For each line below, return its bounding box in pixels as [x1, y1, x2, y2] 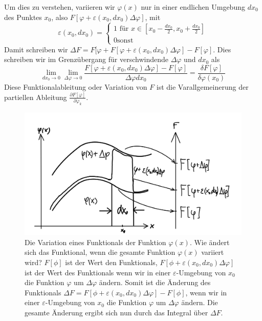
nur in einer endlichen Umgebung [141, 2, 245, 12]
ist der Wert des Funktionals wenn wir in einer [25, 267, 171, 277]
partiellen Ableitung [4, 91, 67, 102]
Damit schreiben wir [4, 44, 68, 54]
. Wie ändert [189, 236, 230, 247]
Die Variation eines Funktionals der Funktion [25, 236, 166, 247]
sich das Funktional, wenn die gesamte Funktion [25, 247, 176, 257]
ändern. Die [181, 297, 218, 308]
